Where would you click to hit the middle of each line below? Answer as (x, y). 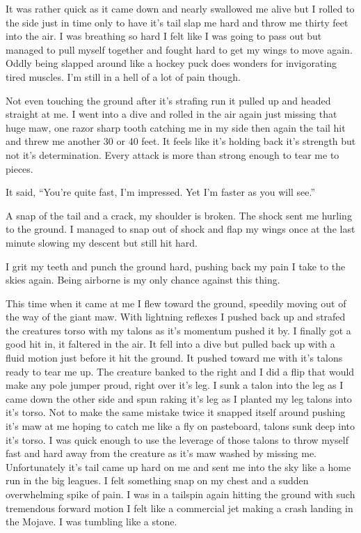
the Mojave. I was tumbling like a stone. (91, 522)
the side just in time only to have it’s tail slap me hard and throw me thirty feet (177, 22)
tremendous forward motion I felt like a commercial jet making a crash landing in (179, 508)
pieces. (19, 168)
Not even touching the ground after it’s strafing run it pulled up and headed (168, 100)
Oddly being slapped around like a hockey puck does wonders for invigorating (171, 63)
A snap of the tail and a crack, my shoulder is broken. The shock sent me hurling (179, 215)
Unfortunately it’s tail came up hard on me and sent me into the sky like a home (178, 466)
